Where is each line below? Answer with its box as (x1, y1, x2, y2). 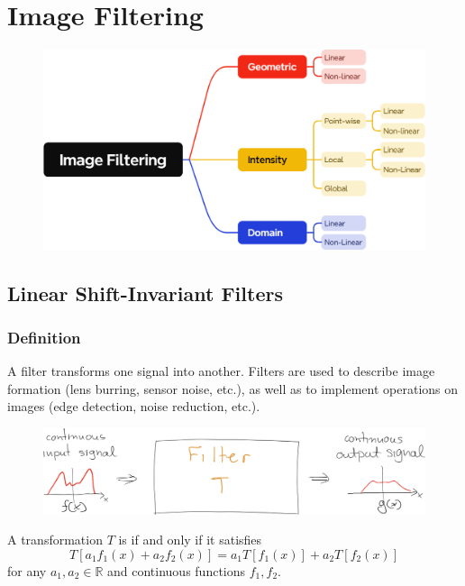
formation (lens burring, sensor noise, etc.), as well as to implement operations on (7, 379, 459, 398)
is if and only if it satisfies (118, 530, 262, 549)
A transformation (7, 530, 103, 549)
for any (7, 561, 47, 580)
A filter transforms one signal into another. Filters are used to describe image (7, 362, 435, 380)
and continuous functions (107, 561, 246, 580)
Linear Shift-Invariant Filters (7, 279, 283, 307)
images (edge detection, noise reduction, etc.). (7, 397, 260, 416)
